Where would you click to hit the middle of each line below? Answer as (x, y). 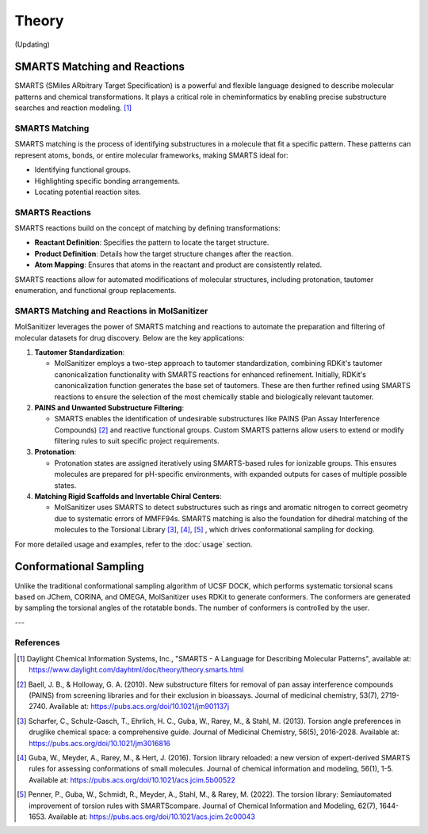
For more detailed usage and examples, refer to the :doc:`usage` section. (134, 544)
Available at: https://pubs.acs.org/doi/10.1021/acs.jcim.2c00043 (151, 817)
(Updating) (32, 44)
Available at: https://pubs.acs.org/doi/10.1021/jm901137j (139, 706)
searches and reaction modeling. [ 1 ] (73, 108)
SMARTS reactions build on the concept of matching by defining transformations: (147, 228)
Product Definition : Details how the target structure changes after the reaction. (164, 253)
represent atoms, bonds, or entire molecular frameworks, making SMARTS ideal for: (151, 155)
